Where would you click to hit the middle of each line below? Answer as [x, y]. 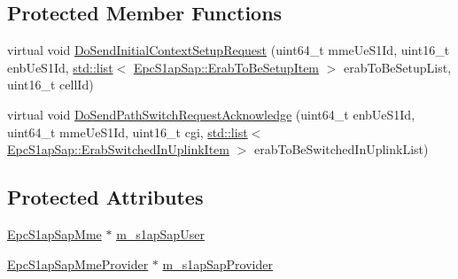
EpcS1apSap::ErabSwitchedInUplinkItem [118, 149]
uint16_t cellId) [50, 85]
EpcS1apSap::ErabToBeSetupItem [226, 67]
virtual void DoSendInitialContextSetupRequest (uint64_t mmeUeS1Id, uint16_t [229, 50]
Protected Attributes [105, 197]
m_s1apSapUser [160, 233]
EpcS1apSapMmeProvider [78, 263]
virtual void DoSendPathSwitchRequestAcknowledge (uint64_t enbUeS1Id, [211, 114]
